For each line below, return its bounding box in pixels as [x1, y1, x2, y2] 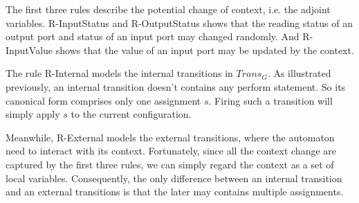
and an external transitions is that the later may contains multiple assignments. [6, 184, 344, 199]
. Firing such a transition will [208, 93, 333, 107]
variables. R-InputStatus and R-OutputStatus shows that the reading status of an [6, 15, 353, 30]
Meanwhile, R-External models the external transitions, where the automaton [6, 130, 335, 144]
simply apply [6, 107, 60, 121]
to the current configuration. [71, 107, 192, 121]
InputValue [6, 42, 53, 57]
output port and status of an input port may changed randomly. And [6, 29, 300, 44]
